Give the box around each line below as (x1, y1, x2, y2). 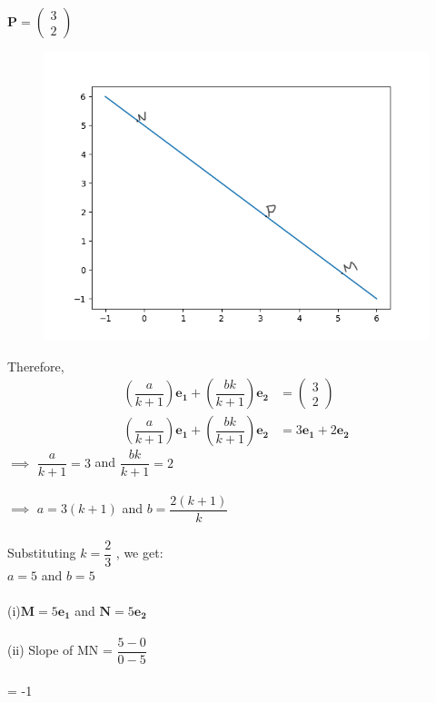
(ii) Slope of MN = (7, 640, 113, 659)
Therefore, (7, 356, 64, 375)
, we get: (115, 543, 163, 562)
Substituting (7, 543, 76, 562)
